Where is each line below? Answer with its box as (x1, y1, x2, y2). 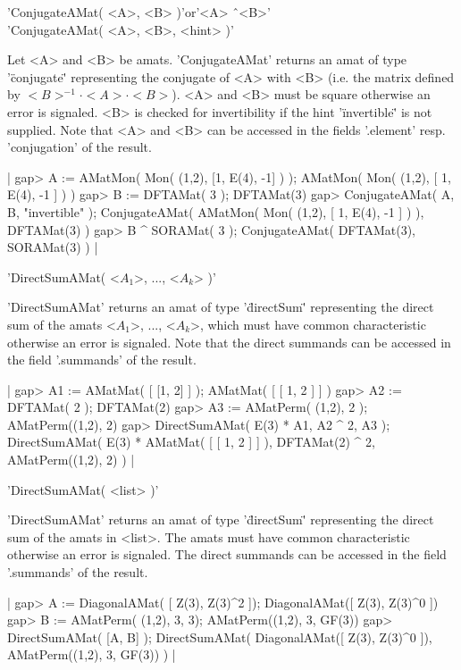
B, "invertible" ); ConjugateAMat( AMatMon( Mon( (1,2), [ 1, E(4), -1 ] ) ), (7, 202, 424, 221)
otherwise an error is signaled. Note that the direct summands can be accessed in (7, 332, 451, 351)
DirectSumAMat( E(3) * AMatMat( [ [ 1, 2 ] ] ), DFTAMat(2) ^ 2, (7, 432, 375, 451)
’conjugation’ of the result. (7, 138, 152, 156)
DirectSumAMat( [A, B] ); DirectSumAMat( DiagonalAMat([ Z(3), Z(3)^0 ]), (7, 627, 432, 646)
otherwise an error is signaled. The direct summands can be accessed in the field (7, 545, 447, 564)
